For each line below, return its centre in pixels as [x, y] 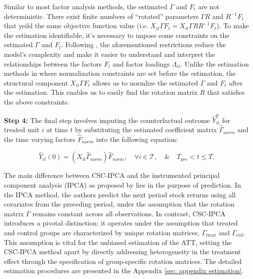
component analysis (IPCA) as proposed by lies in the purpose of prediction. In [123, 185]
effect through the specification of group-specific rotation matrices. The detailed [123, 261]
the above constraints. [37, 101]
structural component [36, 82]
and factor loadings [141, 63]
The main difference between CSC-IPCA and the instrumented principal [112, 175]
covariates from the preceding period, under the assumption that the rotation [119, 204]
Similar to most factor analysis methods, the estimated [86, 6]
